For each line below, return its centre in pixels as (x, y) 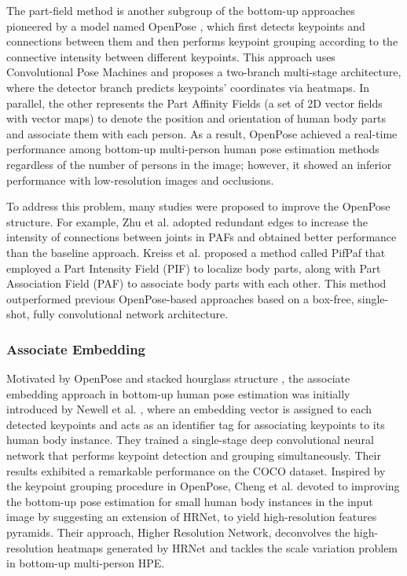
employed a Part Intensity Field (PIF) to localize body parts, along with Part (194, 268)
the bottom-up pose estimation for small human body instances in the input (190, 501)
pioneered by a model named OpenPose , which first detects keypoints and (186, 26)
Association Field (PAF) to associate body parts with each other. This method (196, 283)
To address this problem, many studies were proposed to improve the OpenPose (198, 206)
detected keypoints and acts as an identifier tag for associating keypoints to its (196, 424)
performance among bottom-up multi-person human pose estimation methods (193, 149)
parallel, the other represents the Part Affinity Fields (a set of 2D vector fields (194, 103)
